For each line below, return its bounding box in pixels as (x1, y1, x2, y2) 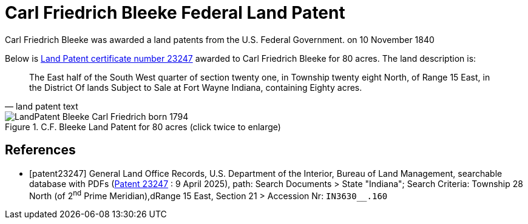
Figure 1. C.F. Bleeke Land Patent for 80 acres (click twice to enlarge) (5, 121, 281, 132)
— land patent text (5, 100, 78, 111)
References (5, 142, 76, 158)
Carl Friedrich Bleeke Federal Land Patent (5, 2, 345, 23)
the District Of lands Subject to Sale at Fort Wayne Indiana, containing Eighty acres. (29, 82, 362, 93)
